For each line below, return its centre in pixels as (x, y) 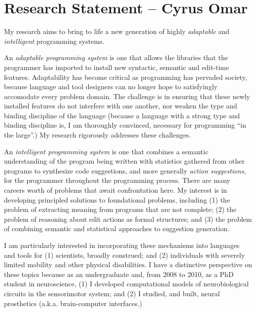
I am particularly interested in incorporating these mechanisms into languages (122, 245)
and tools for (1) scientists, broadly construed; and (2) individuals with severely (125, 255)
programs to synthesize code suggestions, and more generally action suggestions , (125, 170)
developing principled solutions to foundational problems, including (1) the (117, 199)
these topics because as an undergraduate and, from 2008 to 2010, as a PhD (119, 274)
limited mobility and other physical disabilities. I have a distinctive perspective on (128, 264)
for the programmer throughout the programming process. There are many (117, 180)
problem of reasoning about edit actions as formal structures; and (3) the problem (128, 219)
